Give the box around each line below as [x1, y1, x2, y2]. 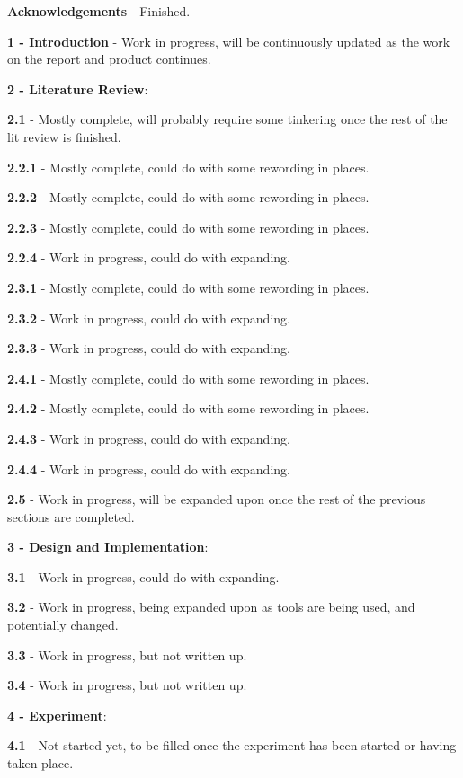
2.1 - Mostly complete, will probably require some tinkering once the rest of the [7, 110, 448, 128]
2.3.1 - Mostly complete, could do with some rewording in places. [7, 278, 370, 296]
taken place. [7, 754, 74, 773]
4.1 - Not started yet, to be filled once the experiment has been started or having [7, 736, 457, 755]
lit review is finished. [7, 127, 121, 146]
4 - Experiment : [7, 705, 107, 724]
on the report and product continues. [7, 49, 211, 68]
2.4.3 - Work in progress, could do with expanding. [7, 429, 290, 447]
